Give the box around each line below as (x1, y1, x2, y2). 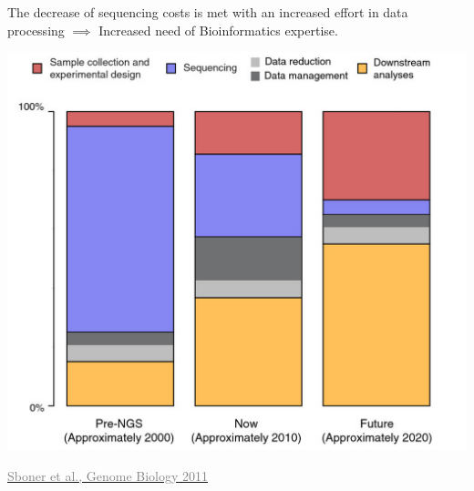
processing (7, 20, 65, 39)
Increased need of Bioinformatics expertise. (98, 20, 338, 39)
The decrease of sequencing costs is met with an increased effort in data (7, 2, 408, 21)
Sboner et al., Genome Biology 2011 (7, 465, 209, 485)
